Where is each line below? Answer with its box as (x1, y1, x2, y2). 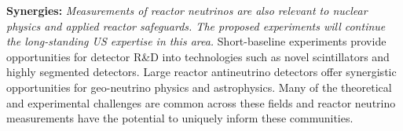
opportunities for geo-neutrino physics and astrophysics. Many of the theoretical (6, 78, 392, 95)
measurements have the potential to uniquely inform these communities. (6, 110, 354, 126)
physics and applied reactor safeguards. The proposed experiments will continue (6, 17, 386, 34)
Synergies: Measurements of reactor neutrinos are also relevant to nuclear (6, 2, 368, 18)
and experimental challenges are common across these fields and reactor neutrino (6, 94, 396, 111)
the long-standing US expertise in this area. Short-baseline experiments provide (6, 33, 387, 49)
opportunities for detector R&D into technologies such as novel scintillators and (6, 48, 390, 64)
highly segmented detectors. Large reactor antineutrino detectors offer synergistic (6, 64, 397, 80)
